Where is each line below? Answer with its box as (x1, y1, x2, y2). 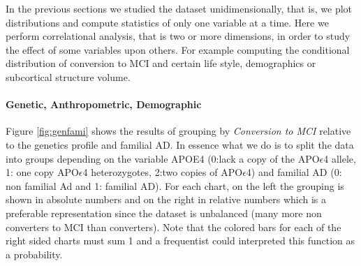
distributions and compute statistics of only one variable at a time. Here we (6, 15, 329, 29)
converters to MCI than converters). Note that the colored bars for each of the (6, 219, 341, 234)
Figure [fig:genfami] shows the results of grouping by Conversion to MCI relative (6, 124, 351, 138)
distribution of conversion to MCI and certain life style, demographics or (6, 56, 316, 71)
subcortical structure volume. (6, 69, 131, 84)
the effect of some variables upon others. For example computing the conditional (6, 42, 350, 57)
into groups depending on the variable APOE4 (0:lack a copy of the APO (6, 151, 320, 165)
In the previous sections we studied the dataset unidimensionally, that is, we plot (6, 1, 353, 15)
